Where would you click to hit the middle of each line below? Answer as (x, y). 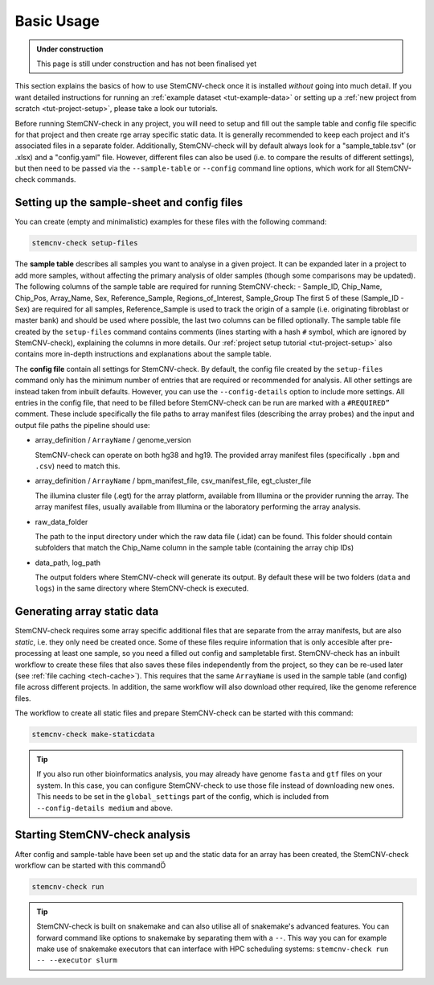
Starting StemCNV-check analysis (102, 835)
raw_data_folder (61, 521)
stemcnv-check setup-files (85, 243)
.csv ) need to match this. (78, 466)
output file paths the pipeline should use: (82, 425)
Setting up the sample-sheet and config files (129, 202)
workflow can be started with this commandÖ (90, 865)
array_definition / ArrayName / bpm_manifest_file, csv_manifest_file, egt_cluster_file (173, 481)
